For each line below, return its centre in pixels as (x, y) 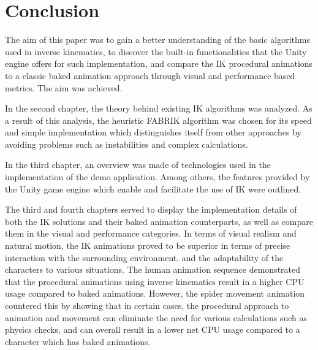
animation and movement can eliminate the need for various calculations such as (156, 317)
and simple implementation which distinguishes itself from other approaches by (153, 132)
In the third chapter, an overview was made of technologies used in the (138, 165)
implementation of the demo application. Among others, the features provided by (157, 177)
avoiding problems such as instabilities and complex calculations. (127, 144)
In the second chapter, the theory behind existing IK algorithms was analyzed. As (159, 108)
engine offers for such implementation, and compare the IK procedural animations (159, 63)
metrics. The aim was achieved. (64, 87)
